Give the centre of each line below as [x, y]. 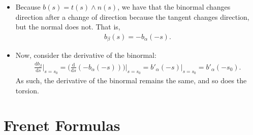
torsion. [27, 90]
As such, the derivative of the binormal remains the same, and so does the [131, 80]
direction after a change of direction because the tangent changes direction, [132, 16]
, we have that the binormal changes [174, 7]
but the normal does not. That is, [68, 27]
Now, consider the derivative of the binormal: [86, 55]
